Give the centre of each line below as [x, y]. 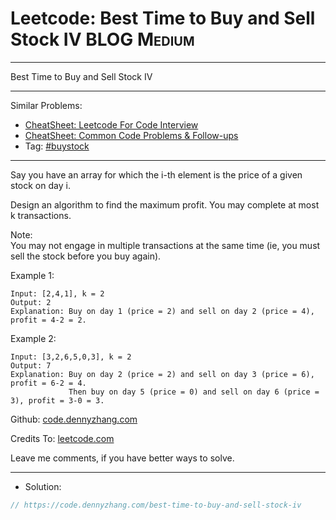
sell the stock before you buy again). [86, 256]
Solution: [43, 486]
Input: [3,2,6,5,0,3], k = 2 [71, 357]
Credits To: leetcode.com [62, 438]
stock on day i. [40, 185]
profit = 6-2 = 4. [48, 383]
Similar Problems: [46, 105]
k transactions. [41, 215]
